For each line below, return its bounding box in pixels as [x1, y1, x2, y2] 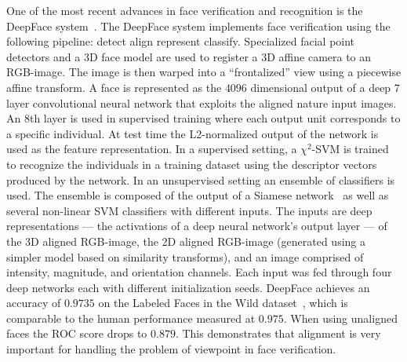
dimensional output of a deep [250, 79, 391, 95]
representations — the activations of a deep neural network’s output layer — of [6, 218, 387, 234]
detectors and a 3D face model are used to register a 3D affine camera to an [6, 48, 372, 64]
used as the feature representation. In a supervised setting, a [6, 141, 297, 157]
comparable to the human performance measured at [6, 309, 256, 326]
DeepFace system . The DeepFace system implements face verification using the [6, 17, 391, 34]
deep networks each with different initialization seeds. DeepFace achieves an [6, 279, 370, 295]
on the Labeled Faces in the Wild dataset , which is [98, 294, 348, 311]
